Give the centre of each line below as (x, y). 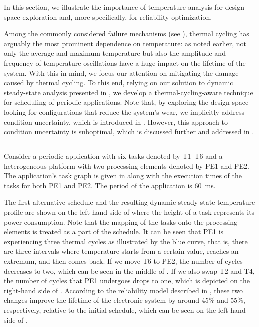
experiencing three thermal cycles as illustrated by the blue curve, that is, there (126, 241)
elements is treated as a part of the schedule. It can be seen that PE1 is (114, 232)
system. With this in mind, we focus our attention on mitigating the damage (121, 72)
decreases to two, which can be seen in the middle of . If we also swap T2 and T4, (129, 271)
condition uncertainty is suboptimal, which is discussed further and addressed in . (129, 131)
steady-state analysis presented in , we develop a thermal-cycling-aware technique (129, 92)
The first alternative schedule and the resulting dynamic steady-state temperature (130, 202)
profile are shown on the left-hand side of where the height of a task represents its (129, 212)
